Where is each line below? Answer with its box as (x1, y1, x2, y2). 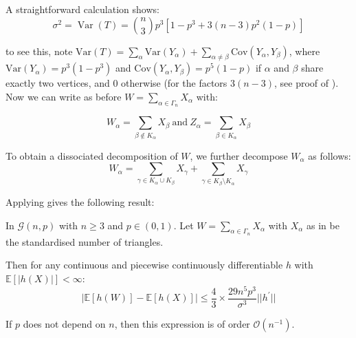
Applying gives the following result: (5, 195, 155, 209)
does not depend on (23, 316, 106, 330)
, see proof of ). (274, 76, 339, 90)
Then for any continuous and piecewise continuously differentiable (5, 257, 283, 272)
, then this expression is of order (114, 316, 250, 330)
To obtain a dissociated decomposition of (5, 148, 178, 162)
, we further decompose (190, 148, 288, 162)
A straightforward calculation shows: (5, 2, 159, 16)
